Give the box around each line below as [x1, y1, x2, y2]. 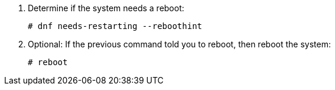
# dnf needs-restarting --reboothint [28, 21, 203, 31]
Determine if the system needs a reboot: [28, 3, 184, 13]
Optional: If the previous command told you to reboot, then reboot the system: [28, 39, 331, 49]
